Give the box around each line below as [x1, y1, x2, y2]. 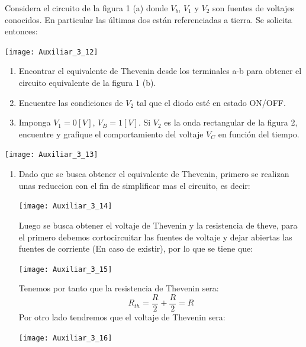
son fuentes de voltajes [212, 2, 294, 14]
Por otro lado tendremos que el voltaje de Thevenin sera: [18, 311, 226, 323]
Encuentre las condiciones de [18, 96, 123, 108]
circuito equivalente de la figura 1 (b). [18, 76, 156, 89]
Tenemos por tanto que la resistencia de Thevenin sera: [18, 282, 219, 294]
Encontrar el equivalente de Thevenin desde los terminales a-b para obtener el [18, 65, 302, 77]
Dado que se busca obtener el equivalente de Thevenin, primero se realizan [18, 168, 289, 180]
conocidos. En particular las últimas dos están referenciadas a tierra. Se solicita [5, 13, 292, 25]
